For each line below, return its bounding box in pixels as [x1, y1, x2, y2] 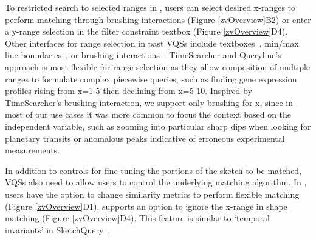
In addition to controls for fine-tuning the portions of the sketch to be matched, [5, 164, 302, 176]
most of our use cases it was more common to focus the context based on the [5, 108, 292, 121]
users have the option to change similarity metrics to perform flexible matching [5, 187, 300, 200]
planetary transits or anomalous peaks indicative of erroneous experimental [5, 132, 285, 144]
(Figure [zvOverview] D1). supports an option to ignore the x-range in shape [5, 199, 287, 212]
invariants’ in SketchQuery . [5, 223, 111, 236]
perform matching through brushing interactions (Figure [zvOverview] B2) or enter [5, 13, 311, 25]
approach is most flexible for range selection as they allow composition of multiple [5, 60, 311, 73]
